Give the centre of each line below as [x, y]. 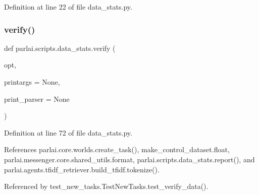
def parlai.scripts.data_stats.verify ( [60, 48]
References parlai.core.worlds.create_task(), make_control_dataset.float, [117, 149]
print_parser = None [37, 99]
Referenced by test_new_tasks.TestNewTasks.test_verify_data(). [106, 186]
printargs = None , [32, 82]
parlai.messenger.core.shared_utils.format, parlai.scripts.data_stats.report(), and [129, 159]
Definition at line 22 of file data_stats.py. [68, 7]
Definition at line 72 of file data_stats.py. [68, 132]
